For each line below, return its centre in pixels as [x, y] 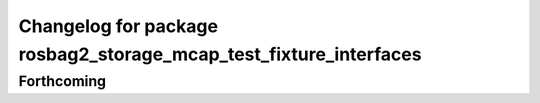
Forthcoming [62, 81]
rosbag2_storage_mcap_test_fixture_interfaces [220, 54]
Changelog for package [118, 26]
